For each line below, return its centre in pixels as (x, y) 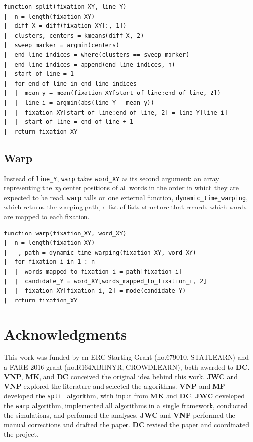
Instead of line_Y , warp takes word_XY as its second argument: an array (112, 178)
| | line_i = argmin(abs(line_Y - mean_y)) (79, 103)
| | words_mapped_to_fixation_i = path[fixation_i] (93, 271)
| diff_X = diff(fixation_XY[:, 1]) (65, 26)
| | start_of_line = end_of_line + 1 (69, 122)
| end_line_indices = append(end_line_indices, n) (90, 64)
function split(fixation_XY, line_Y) (65, 7)
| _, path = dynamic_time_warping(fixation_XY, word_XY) (100, 252)
